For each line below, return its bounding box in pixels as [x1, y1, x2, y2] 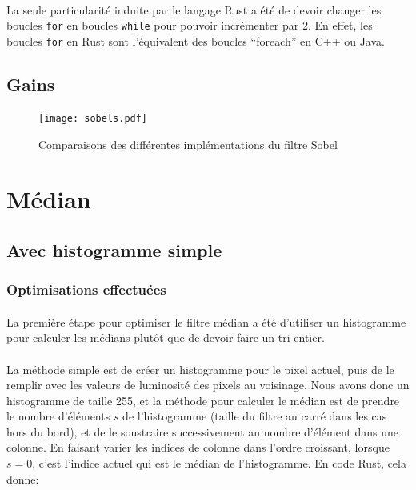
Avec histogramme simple [6, 237, 222, 262]
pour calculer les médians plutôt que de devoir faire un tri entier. [6, 329, 325, 346]
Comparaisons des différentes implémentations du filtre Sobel [38, 135, 338, 152]
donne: [6, 470, 39, 487]
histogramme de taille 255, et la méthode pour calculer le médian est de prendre [6, 392, 400, 408]
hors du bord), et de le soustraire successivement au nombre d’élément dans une [6, 423, 398, 440]
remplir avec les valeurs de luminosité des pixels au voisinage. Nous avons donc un [6, 376, 410, 393]
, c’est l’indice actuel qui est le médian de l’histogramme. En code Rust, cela [32, 455, 406, 472]
